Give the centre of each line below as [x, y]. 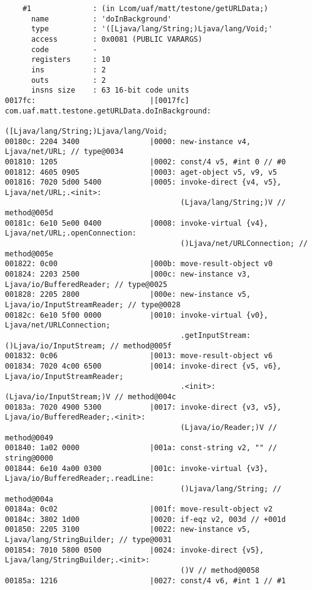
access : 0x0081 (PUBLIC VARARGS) [117, 39]
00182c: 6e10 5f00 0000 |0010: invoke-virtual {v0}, [137, 315]
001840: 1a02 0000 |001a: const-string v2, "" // [141, 448]
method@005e [29, 254]
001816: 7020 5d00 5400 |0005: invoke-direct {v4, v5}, [143, 182]
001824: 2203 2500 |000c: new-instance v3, [128, 274]
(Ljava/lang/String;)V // [233, 203]
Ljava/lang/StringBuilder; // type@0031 [89, 540]
